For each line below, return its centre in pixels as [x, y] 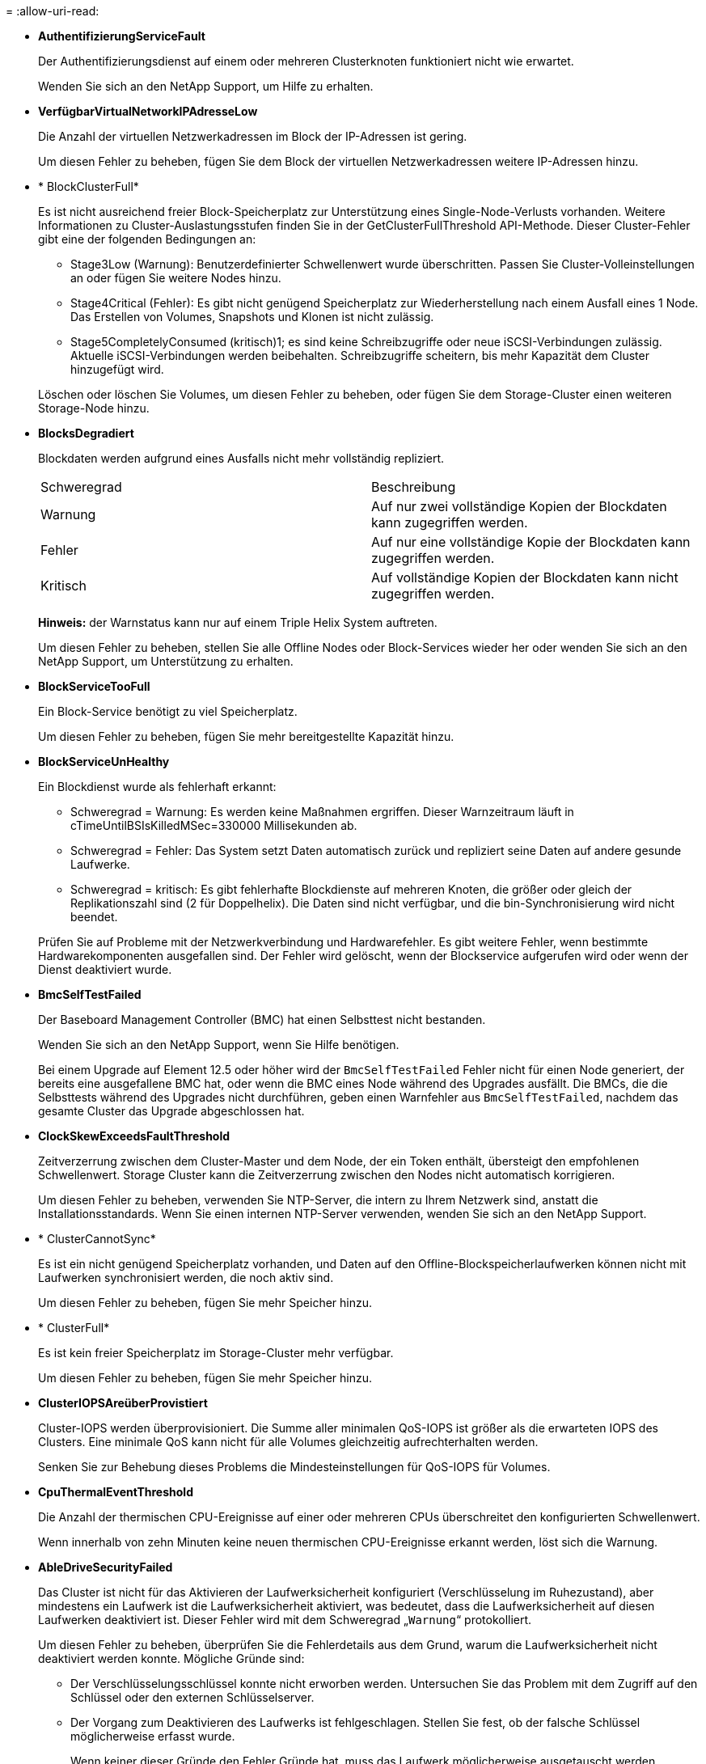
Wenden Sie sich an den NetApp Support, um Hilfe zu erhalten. [206, 86]
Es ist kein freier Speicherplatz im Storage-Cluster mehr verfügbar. [216, 1353]
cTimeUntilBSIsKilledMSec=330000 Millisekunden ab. [214, 825]
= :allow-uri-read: [53, 11]
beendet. [94, 917]
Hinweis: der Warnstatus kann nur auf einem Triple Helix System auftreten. [238, 622]
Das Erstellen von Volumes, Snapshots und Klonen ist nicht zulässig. [252, 317]
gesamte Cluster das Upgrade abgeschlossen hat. [171, 1111]
